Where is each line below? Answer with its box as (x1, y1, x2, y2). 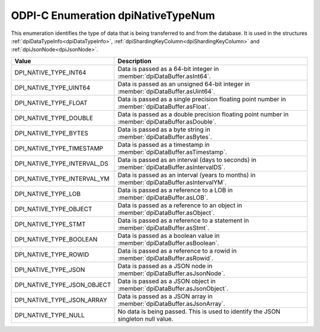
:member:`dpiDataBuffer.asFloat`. (117, 102, 210, 111)
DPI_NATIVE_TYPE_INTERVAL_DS (14, 159, 109, 167)
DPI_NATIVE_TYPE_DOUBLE (14, 114, 94, 122)
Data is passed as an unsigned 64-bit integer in (117, 80, 250, 88)
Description (117, 57, 152, 65)
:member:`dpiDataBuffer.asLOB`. (117, 193, 209, 201)
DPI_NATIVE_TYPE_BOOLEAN (14, 235, 98, 243)
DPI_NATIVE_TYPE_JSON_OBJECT (14, 281, 111, 289)
